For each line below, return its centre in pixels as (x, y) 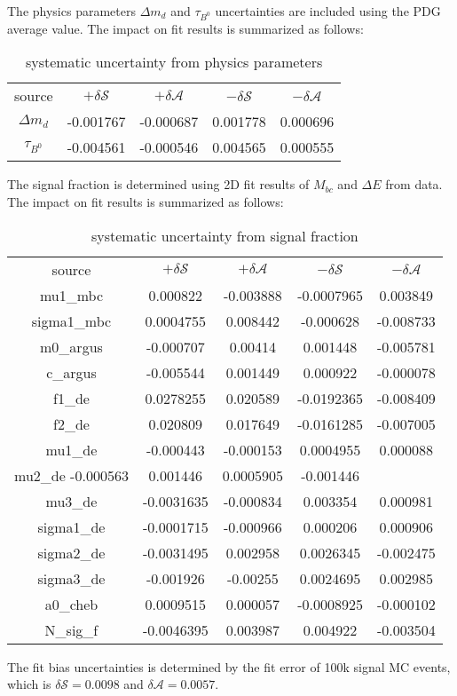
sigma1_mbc (71, 320)
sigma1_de (71, 526)
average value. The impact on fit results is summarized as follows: (185, 28)
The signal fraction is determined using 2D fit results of (158, 184)
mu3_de (71, 501)
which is (29, 684)
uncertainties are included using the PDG (328, 11)
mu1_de (71, 449)
